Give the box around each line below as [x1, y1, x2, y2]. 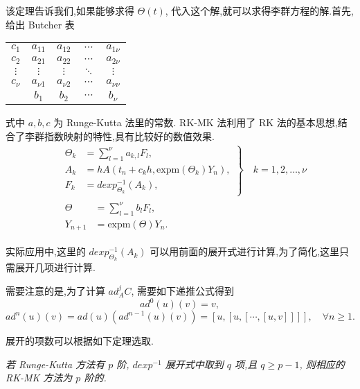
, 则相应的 [299, 356, 345, 371]
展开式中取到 [165, 356, 224, 371]
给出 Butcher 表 [6, 17, 75, 31]
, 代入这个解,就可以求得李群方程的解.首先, [165, 3, 354, 17]
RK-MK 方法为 [6, 370, 73, 385]
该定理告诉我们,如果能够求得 [6, 3, 134, 17]
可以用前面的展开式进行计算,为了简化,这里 [150, 244, 340, 259]
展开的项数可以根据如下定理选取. [6, 334, 154, 348]
